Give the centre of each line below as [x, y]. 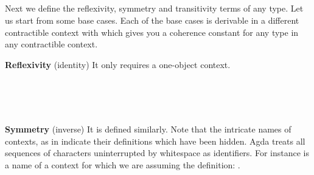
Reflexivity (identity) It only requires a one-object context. [118, 64]
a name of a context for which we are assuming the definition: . [123, 164]
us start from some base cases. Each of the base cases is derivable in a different [152, 20]
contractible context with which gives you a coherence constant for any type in [152, 32]
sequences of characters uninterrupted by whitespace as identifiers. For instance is [157, 153]
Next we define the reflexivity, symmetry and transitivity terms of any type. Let [154, 8]
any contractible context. [51, 44]
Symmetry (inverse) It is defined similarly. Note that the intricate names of [148, 129]
